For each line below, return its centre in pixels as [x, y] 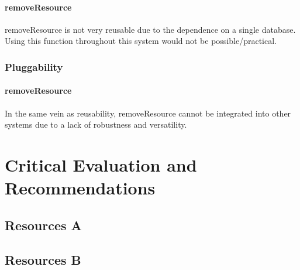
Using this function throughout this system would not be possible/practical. [141, 41]
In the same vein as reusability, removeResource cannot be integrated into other [148, 113]
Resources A [43, 225]
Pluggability [34, 66]
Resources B [43, 259]
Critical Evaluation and [101, 165]
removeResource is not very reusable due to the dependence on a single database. [150, 29]
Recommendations [80, 188]
